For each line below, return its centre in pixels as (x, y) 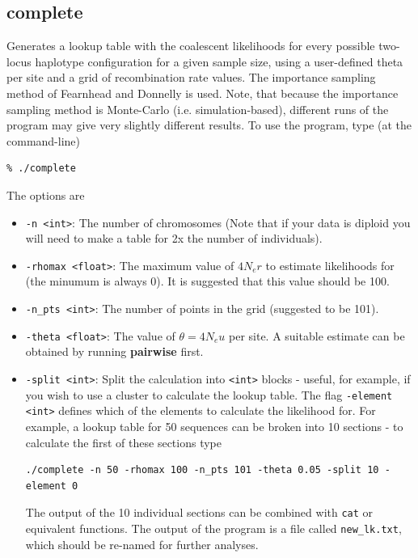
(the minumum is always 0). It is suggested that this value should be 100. (207, 281)
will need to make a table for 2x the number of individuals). (174, 238)
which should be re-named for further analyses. (142, 544)
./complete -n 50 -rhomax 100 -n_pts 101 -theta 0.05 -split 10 (202, 470)
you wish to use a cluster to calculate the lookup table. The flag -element (209, 394)
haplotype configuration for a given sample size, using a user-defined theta (219, 61)
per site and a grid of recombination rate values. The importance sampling (191, 77)
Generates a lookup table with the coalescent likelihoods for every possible (191, 46)
